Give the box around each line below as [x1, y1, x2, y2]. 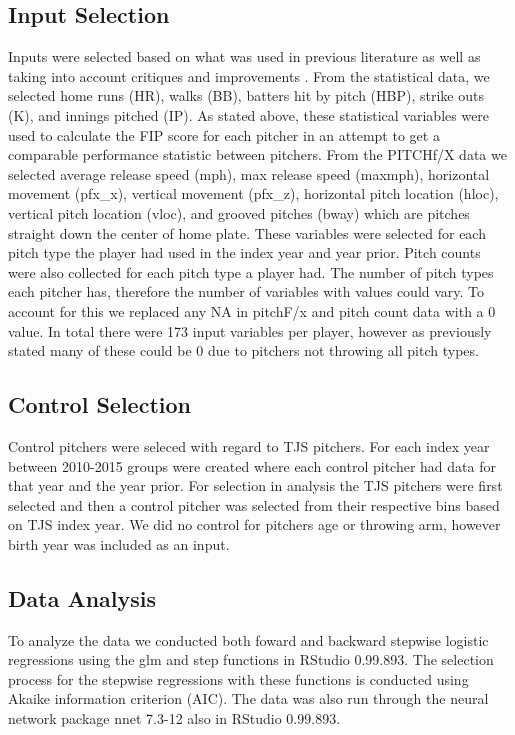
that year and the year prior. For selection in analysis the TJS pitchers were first [8, 475, 503, 496]
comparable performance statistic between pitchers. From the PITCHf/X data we [8, 144, 507, 165]
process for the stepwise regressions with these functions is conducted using [8, 668, 469, 689]
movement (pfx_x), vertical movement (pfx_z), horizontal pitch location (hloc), [8, 183, 499, 204]
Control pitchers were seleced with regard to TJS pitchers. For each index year [8, 435, 490, 456]
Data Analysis [8, 582, 157, 613]
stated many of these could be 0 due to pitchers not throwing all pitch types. [8, 340, 479, 361]
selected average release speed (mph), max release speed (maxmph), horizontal [8, 163, 490, 184]
